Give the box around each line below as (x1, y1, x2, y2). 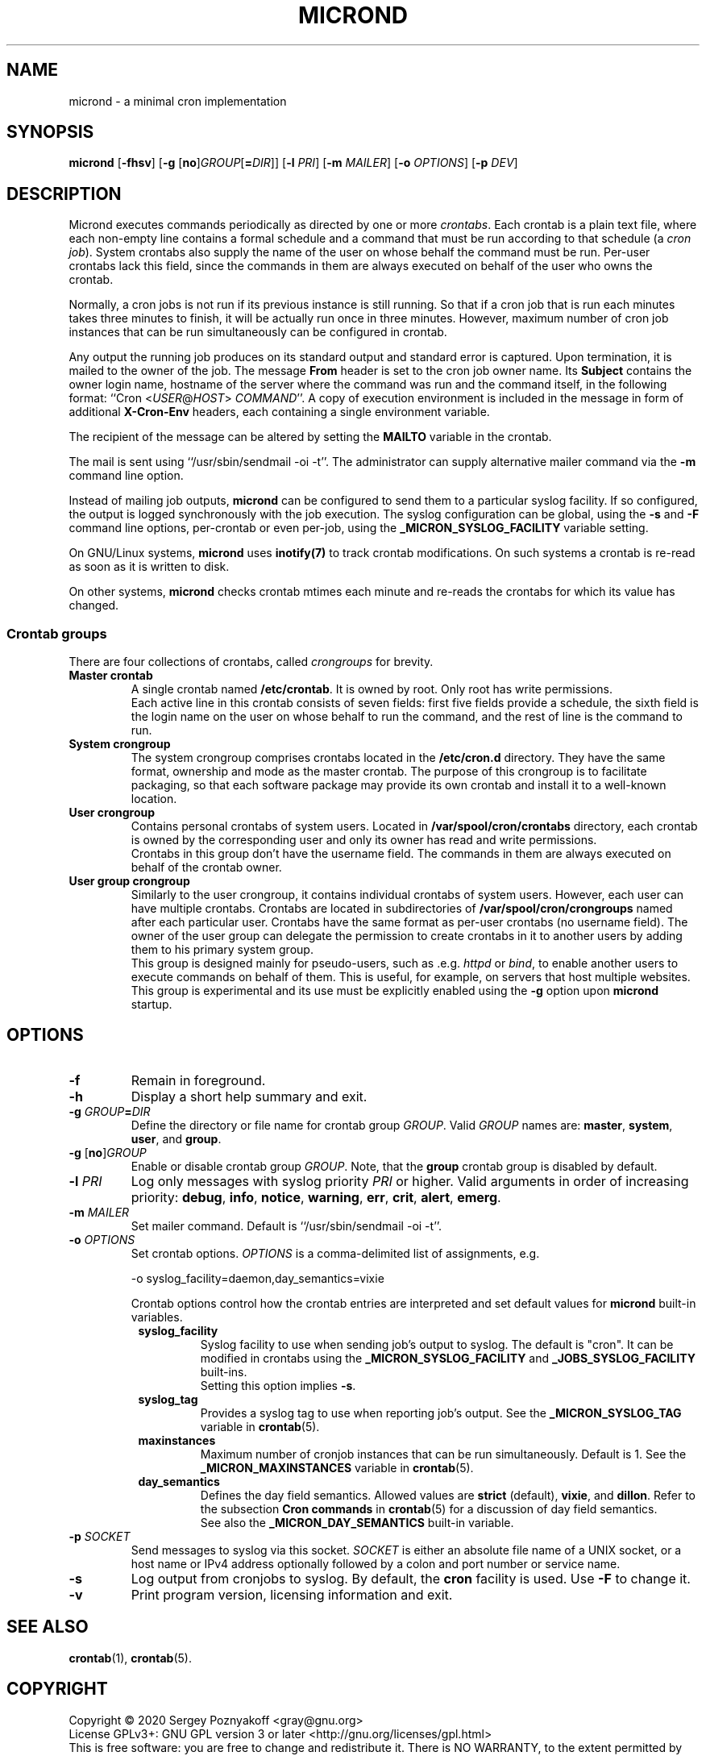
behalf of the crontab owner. (131, 860, 282, 875)
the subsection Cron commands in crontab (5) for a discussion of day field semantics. (200, 1501, 658, 1516)
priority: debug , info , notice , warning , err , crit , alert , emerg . (131, 1188, 501, 1205)
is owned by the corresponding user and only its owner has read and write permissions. (131, 833, 597, 847)
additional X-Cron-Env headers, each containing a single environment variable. (69, 405, 490, 419)
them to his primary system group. (131, 942, 314, 957)
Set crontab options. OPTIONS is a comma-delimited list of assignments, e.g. (131, 1246, 540, 1260)
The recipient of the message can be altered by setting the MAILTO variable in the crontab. (69, 430, 552, 444)
